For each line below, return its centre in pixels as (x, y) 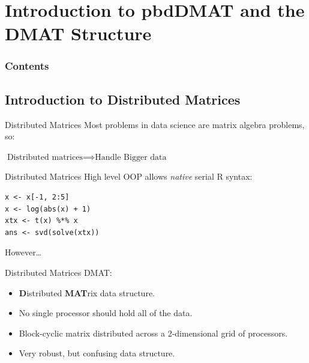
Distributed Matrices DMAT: (58, 272)
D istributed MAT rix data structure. (87, 292)
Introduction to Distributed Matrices (123, 99)
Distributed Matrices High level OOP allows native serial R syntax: (129, 176)
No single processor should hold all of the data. (106, 313)
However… (23, 252)
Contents (27, 66)
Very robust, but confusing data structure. (97, 353)
